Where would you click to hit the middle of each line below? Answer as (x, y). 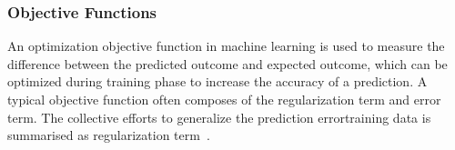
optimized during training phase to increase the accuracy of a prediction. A (217, 81)
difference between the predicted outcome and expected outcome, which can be (227, 63)
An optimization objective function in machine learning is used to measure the (226, 46)
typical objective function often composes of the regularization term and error (224, 99)
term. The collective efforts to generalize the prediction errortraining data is (219, 117)
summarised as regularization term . (109, 135)
